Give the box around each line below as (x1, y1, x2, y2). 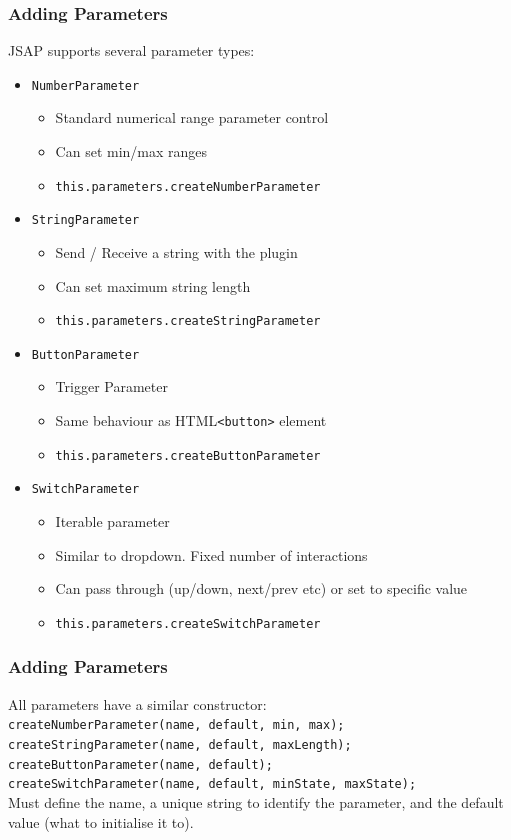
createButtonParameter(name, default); (8, 757, 273, 772)
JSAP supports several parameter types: (8, 40, 255, 61)
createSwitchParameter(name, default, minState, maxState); (8, 777, 417, 792)
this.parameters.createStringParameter (55, 314, 321, 329)
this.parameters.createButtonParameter (55, 448, 321, 463)
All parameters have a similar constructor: (8, 693, 267, 714)
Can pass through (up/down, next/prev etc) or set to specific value (55, 578, 468, 599)
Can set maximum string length (55, 275, 251, 296)
